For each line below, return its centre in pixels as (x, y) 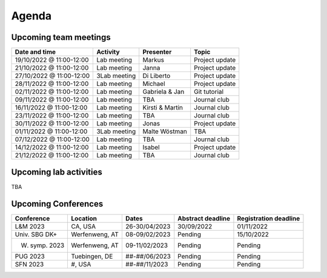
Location (84, 219)
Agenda (31, 16)
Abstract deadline (204, 219)
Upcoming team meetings (61, 37)
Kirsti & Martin (163, 108)
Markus (154, 60)
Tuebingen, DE (92, 256)
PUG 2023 (30, 256)
